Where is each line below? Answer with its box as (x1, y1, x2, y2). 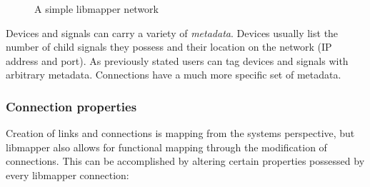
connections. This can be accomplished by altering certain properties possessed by (6, 153, 365, 168)
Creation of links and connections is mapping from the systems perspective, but (6, 126, 355, 141)
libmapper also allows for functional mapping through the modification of (6, 139, 327, 154)
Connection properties (6, 97, 137, 115)
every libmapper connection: (6, 167, 129, 182)
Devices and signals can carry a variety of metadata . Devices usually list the (6, 25, 339, 40)
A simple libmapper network (34, 1, 159, 16)
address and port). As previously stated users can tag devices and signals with (6, 53, 349, 68)
